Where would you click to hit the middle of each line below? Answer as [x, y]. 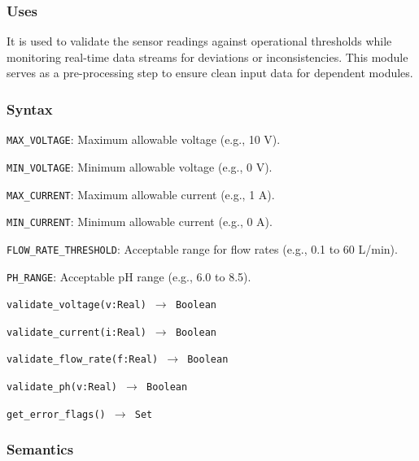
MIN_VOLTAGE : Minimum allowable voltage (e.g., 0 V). [140, 166]
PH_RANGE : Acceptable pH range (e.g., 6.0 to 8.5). [129, 276]
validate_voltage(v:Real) [76, 305]
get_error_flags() [56, 414]
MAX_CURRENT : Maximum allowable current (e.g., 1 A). [141, 194]
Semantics [40, 449]
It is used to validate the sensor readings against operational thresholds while [199, 41]
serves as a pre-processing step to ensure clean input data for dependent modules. [210, 73]
